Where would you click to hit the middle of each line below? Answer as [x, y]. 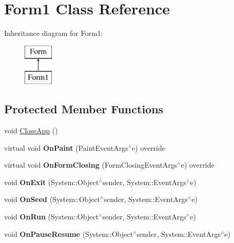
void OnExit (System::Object [52, 182]
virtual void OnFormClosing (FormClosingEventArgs [91, 165]
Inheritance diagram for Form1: [54, 33]
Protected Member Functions [84, 109]
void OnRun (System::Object [52, 217]
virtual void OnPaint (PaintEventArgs [66, 147]
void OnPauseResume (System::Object [69, 234]
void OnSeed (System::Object [52, 199]
